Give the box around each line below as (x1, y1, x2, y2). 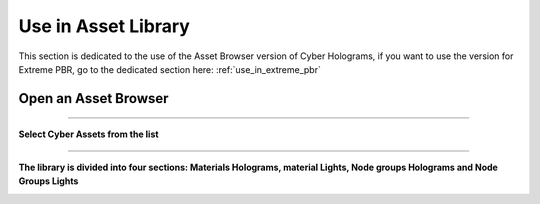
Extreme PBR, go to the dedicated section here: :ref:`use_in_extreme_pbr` (18, 63, 322, 75)
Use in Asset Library (18, 15, 190, 37)
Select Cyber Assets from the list (18, 128, 159, 140)
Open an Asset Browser (18, 90, 169, 107)
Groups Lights (18, 175, 79, 187)
